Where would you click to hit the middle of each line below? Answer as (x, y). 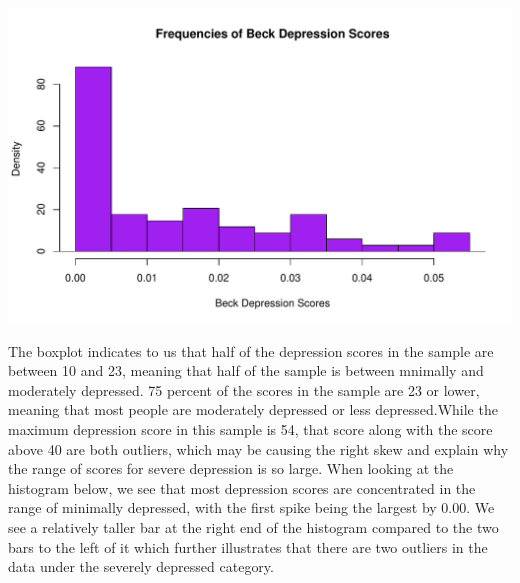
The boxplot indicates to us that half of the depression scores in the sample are (251, 350)
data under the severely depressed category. (141, 566)
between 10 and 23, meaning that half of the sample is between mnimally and (246, 370)
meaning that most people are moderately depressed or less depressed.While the (253, 409)
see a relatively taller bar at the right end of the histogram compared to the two (253, 526)
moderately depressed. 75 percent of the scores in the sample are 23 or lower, (244, 389)
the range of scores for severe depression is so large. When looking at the (231, 468)
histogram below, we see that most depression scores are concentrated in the (242, 487)
